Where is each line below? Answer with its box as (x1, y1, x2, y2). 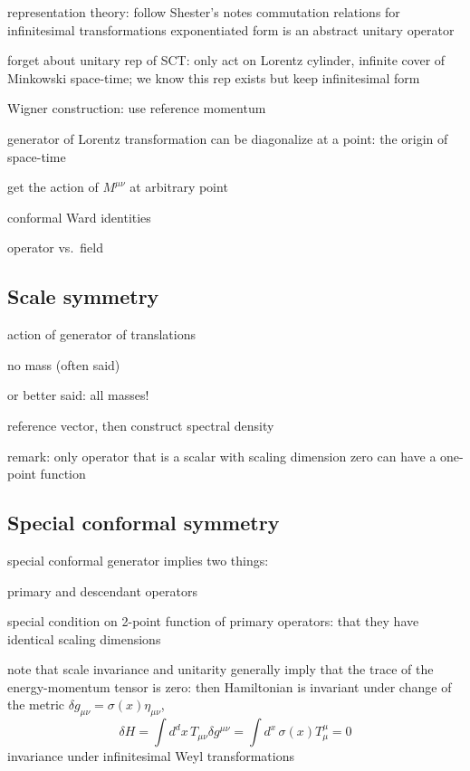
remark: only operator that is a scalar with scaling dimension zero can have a (7, 446, 436, 465)
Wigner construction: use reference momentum (7, 99, 266, 118)
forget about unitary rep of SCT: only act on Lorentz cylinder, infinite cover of (7, 51, 446, 70)
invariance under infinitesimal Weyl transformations (7, 747, 294, 766)
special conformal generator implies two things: (7, 550, 269, 569)
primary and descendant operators (7, 581, 197, 600)
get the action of (7, 177, 99, 196)
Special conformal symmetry (7, 509, 280, 537)
